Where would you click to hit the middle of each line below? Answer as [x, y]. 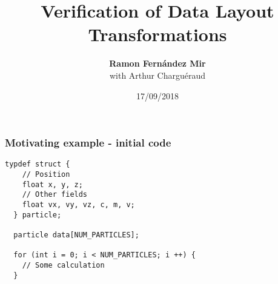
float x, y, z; [52, 184]
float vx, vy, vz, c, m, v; [78, 205]
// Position [46, 175]
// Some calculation [63, 265]
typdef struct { [38, 164]
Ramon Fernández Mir [157, 63]
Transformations [157, 34]
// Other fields [55, 195]
